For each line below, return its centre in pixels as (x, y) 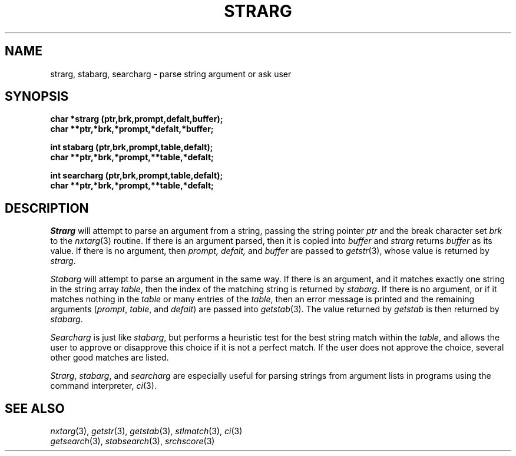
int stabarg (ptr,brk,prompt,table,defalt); (132, 147)
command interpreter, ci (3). (103, 386)
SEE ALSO (35, 408)
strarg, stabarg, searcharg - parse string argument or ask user (171, 74)
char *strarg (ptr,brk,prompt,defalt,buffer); (137, 119)
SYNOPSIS (37, 97)
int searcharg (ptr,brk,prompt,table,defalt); (137, 176)
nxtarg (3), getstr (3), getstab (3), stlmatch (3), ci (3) (146, 431)
